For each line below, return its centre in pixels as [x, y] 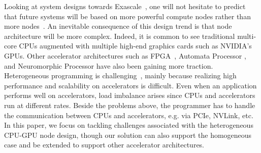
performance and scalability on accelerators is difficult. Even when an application [130, 85]
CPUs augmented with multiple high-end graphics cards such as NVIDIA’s [135, 46]
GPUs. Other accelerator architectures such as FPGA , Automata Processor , [125, 55]
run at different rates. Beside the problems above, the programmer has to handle [130, 105]
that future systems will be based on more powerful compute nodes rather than [127, 16]
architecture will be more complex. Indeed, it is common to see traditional [120, 36]
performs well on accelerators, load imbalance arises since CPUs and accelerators [130, 95]
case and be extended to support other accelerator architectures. [104, 145]
